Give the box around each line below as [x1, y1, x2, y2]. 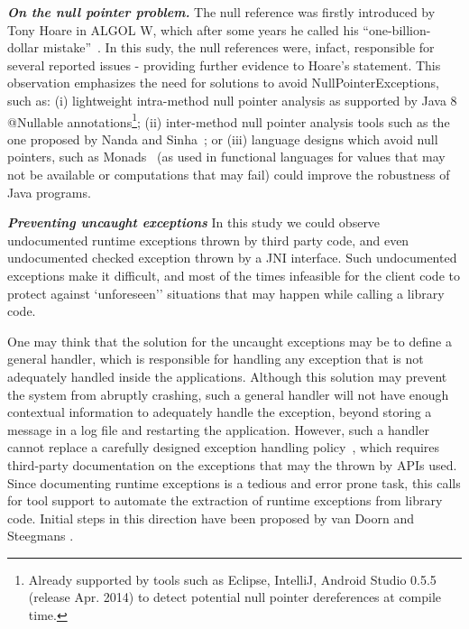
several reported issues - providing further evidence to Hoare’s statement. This [7, 55, 441, 74]
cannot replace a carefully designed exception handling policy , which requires [7, 438, 440, 457]
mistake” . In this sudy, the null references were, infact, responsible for [42, 38, 435, 57]
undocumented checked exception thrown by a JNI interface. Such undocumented [7, 248, 457, 267]
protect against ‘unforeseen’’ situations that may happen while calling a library [7, 283, 445, 302]
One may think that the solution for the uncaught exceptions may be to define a [7, 331, 452, 350]
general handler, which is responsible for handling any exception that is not [7, 349, 424, 368]
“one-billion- [363, 20, 431, 39]
